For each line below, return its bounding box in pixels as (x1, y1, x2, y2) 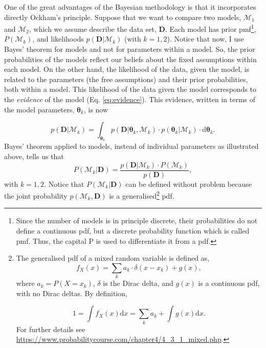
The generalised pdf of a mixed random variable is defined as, (16, 253, 209, 263)
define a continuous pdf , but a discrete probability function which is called (16, 225, 250, 236)
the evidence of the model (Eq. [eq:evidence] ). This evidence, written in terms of (4, 94, 256, 104)
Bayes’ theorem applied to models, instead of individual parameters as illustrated (4, 141, 259, 151)
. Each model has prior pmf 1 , (165, 22, 256, 34)
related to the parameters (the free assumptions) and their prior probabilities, (4, 73, 248, 84)
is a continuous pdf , (198, 278, 260, 288)
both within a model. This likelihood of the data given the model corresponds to (4, 84, 257, 94)
